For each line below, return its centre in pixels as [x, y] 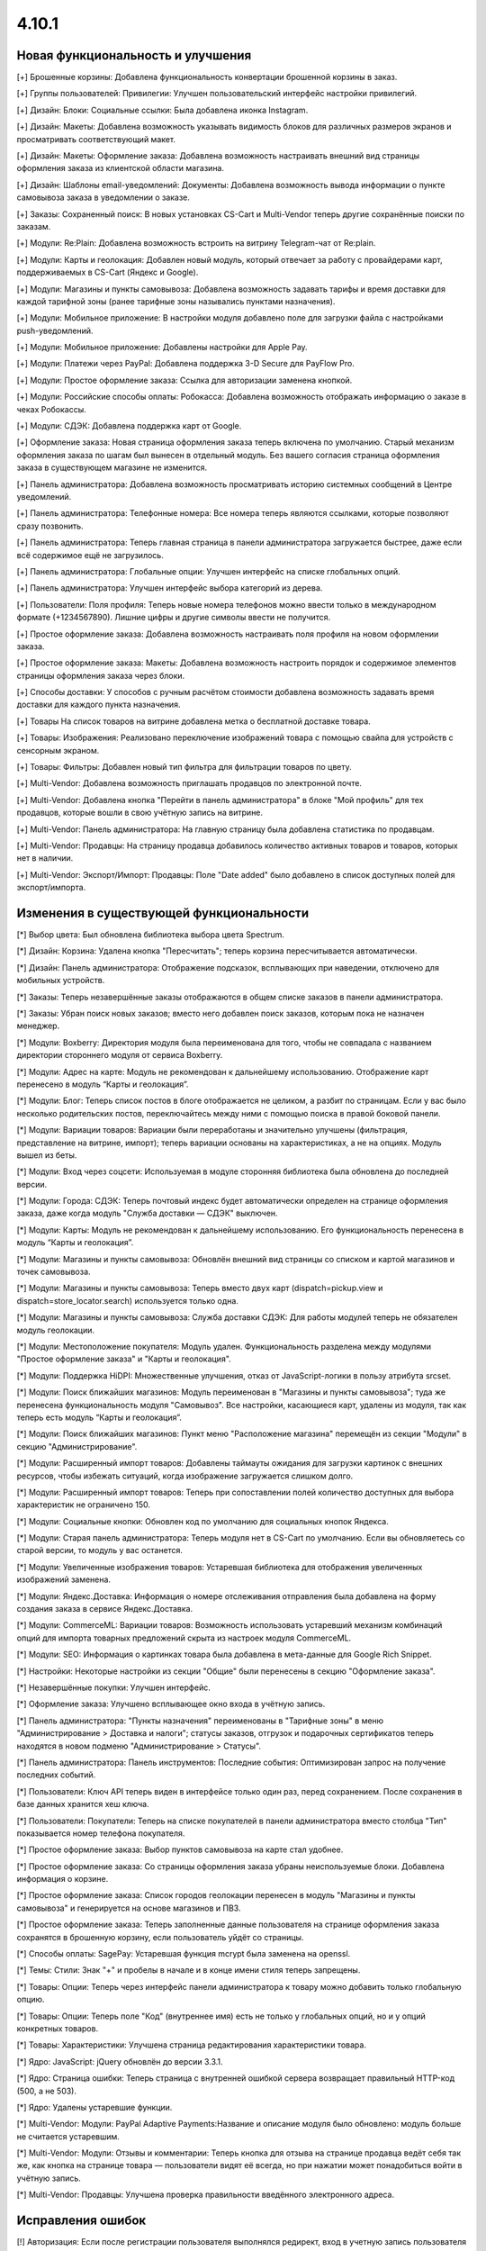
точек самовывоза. [54, 1272]
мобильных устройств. [61, 981]
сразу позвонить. [50, 526]
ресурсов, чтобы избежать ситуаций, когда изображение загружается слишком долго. [185, 1476]
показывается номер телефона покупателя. [101, 1833]
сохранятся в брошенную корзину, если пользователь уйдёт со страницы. [160, 1937]
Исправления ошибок [81, 2221]
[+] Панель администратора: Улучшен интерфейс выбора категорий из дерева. [170, 588]
